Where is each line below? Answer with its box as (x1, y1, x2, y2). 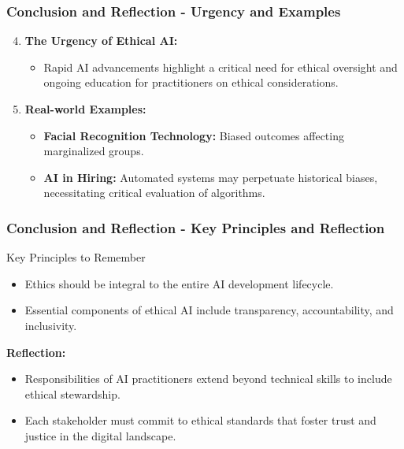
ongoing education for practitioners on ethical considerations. (43, 74, 339, 91)
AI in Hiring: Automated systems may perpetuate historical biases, (43, 169, 378, 185)
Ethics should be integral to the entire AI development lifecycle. (24, 275, 334, 291)
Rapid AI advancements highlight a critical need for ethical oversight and (43, 58, 398, 75)
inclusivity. (24, 317, 77, 333)
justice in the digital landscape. (24, 427, 176, 443)
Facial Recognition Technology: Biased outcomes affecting (43, 127, 344, 143)
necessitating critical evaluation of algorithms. (43, 184, 265, 201)
